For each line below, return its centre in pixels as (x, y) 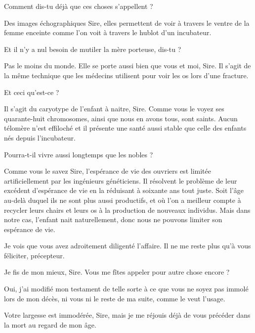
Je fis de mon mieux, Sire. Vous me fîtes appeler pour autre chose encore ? (117, 272)
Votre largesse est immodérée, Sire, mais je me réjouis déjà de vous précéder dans (127, 315)
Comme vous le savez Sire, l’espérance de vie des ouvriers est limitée (107, 171)
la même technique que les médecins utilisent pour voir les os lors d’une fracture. (126, 75)
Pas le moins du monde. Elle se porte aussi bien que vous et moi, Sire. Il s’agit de (127, 66)
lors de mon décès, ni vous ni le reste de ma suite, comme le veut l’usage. (115, 298)
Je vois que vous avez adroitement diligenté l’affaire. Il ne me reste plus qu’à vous (127, 246)
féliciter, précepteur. (34, 255)
